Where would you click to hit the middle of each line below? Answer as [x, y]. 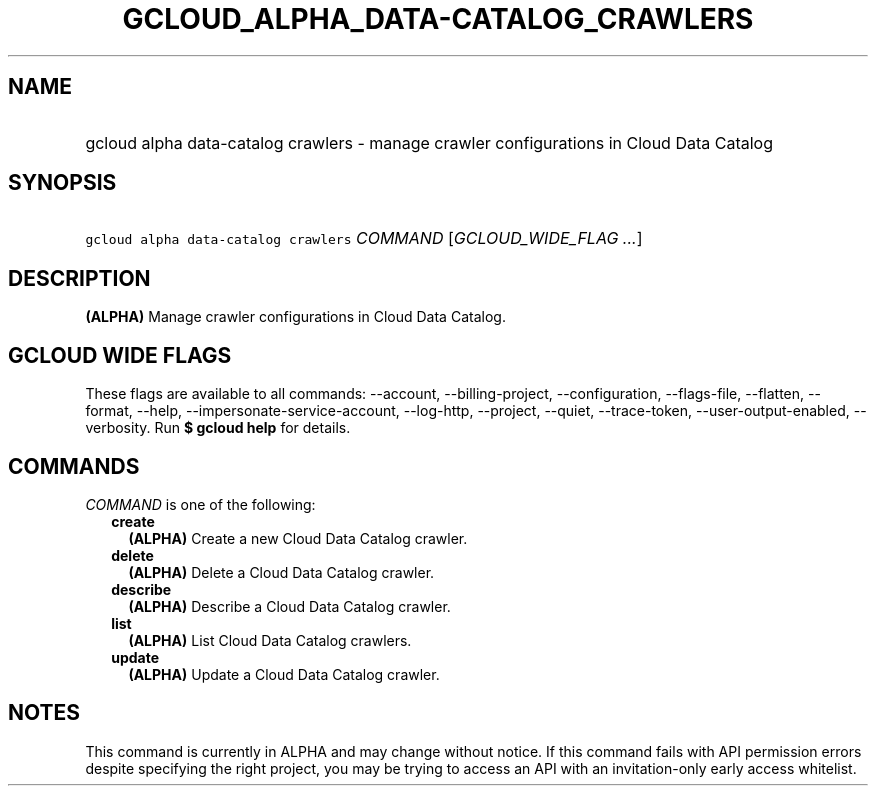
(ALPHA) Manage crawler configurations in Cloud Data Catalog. [295, 317]
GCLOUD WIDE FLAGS [120, 355]
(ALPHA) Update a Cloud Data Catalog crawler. [284, 674]
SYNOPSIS [62, 183]
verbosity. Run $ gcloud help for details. [218, 428]
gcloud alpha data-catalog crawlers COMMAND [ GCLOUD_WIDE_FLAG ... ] [364, 238]
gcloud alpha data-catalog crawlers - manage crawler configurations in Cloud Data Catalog [429, 142]
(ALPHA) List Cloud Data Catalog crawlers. [270, 640]
